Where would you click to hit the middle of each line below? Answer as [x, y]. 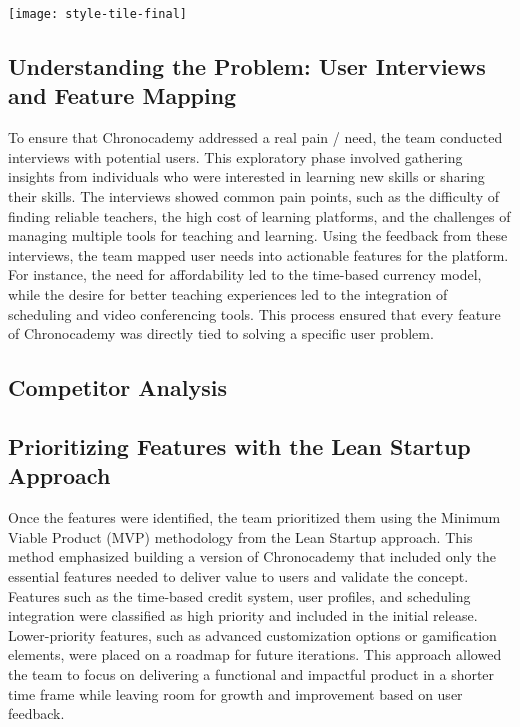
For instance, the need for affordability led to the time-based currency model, [245, 274]
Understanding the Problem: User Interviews [247, 66]
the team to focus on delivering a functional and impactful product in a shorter [251, 673]
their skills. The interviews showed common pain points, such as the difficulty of [253, 196]
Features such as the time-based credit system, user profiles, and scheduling [239, 595]
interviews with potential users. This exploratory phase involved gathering [235, 156]
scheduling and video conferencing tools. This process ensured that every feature [254, 313]
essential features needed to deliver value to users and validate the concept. [238, 575]
